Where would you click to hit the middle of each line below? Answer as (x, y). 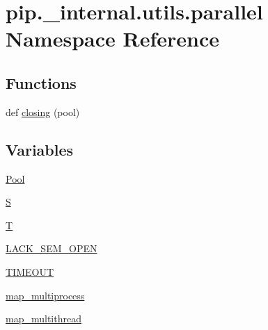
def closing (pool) (43, 112)
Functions (41, 82)
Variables (40, 149)
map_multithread (44, 319)
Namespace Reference (112, 39)
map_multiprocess (45, 295)
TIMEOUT (30, 271)
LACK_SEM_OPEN (52, 248)
